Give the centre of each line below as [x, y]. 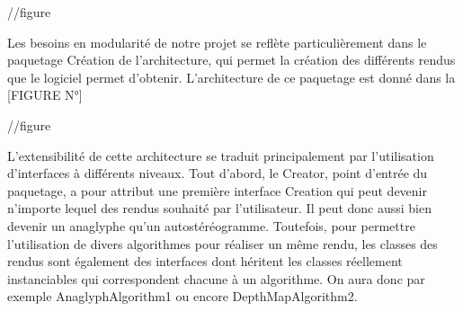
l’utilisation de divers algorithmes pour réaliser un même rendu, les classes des [223, 243]
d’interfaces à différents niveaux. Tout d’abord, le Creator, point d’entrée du [218, 173]
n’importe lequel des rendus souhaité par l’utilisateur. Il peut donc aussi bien [219, 208]
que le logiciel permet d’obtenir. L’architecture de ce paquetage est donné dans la [231, 77]
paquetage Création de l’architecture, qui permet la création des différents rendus [231, 60]
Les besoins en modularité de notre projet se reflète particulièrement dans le [217, 42]
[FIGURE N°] [45, 95]
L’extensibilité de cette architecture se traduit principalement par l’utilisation [221, 155]
